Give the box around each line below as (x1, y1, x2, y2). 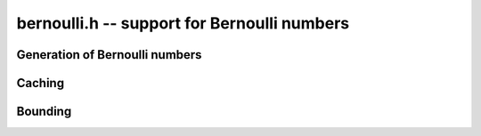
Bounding (16, 104, 72, 119)
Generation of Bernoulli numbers (16, 47, 202, 62)
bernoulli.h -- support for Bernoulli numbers (16, 13, 350, 33)
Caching (16, 76, 65, 91)
